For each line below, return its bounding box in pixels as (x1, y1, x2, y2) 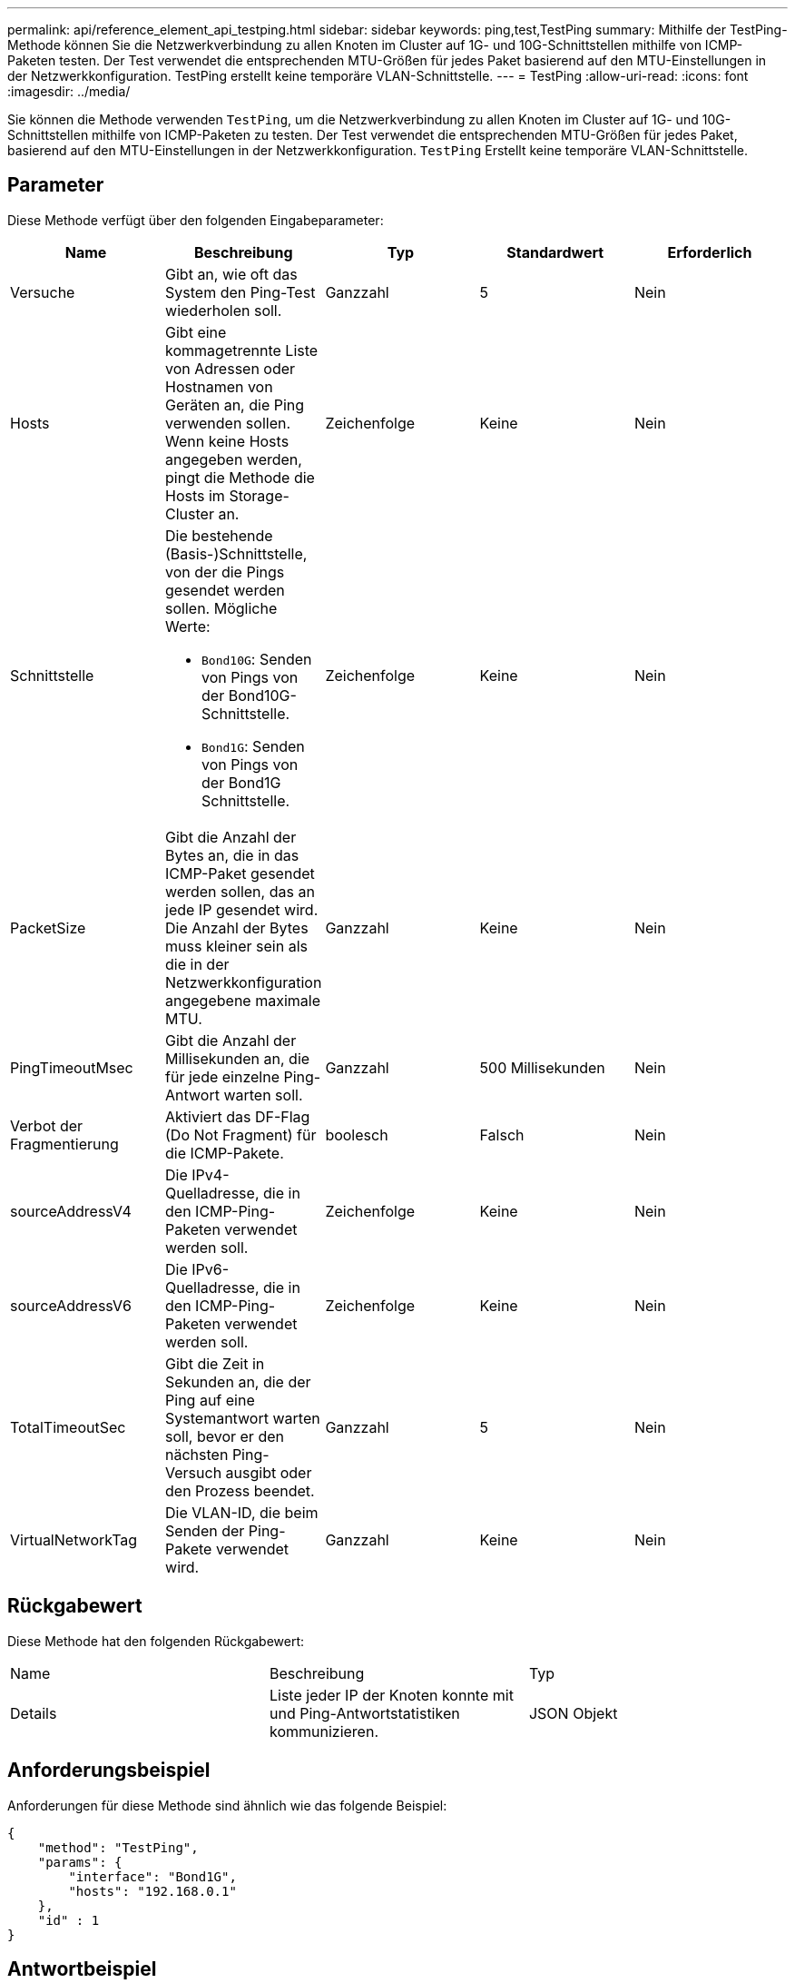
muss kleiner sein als (165, 936, 308, 955)
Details (10, 1703, 57, 1722)
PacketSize (10, 918, 86, 937)
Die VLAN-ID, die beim (165, 1503, 319, 1522)
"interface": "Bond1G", (68, 1869, 237, 1884)
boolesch (325, 1125, 388, 1144)
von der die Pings (165, 562, 285, 581)
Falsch (479, 1125, 525, 1144)
